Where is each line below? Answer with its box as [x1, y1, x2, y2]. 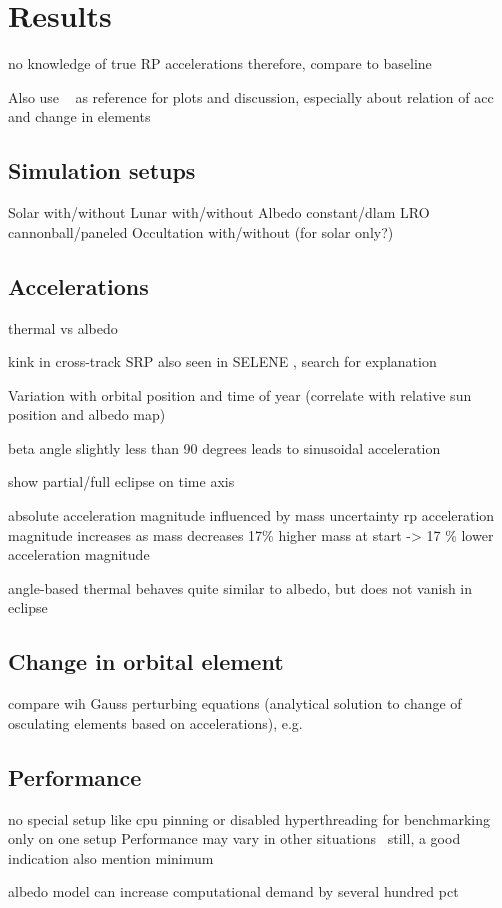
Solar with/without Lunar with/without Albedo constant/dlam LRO [8, 202, 430, 223]
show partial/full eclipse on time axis [8, 471, 235, 492]
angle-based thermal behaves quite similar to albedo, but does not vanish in [8, 577, 473, 598]
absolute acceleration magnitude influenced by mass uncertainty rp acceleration [8, 505, 495, 526]
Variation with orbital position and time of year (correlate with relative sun [8, 384, 472, 405]
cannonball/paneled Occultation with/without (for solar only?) [8, 221, 394, 242]
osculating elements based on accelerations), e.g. [8, 712, 303, 733]
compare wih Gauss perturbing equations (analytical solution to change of [8, 693, 462, 714]
